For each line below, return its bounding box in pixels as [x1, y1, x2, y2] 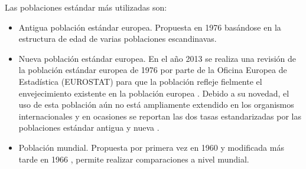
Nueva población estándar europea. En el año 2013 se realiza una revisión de [18, 52, 296, 64]
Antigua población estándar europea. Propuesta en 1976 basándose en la [18, 21, 281, 33]
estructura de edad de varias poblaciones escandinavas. [18, 32, 217, 45]
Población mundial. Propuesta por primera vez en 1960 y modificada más [18, 141, 284, 153]
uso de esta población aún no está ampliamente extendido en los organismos [18, 98, 294, 111]
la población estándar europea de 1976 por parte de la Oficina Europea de [18, 64, 287, 76]
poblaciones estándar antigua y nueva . [18, 121, 159, 134]
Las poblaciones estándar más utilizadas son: [5, 1, 167, 13]
